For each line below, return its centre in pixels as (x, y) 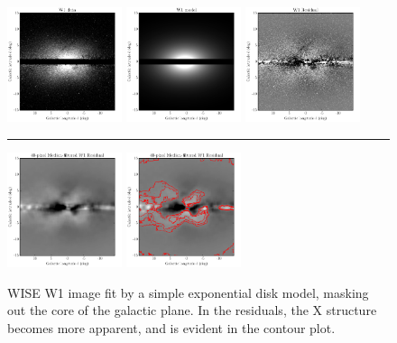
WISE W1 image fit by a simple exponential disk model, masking (188, 292)
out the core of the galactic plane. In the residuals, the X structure (192, 310)
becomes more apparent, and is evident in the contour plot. (171, 327)
